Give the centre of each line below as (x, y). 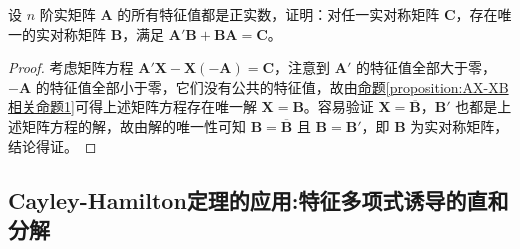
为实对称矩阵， (459, 125)
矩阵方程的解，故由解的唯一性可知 (133, 125)
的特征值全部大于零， (425, 67)
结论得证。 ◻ (52, 145)
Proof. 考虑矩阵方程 (71, 67)
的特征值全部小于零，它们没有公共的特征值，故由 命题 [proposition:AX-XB (272, 86)
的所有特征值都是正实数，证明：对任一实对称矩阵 (278, 14)
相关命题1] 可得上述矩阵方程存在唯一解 (132, 106)
